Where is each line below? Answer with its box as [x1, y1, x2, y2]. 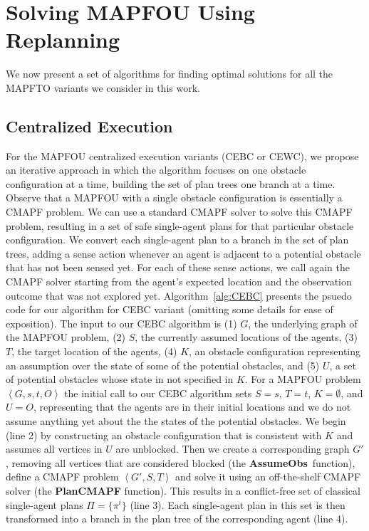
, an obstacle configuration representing [189, 344, 361, 359]
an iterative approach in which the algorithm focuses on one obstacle [6, 162, 306, 177]
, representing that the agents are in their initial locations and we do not [33, 399, 351, 414]
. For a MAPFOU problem [244, 372, 361, 387]
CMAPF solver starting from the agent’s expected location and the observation [6, 274, 352, 289]
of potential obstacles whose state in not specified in [6, 372, 234, 387]
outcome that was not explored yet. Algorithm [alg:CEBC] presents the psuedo [6, 288, 352, 303]
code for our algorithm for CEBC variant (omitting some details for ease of [6, 302, 333, 317]
